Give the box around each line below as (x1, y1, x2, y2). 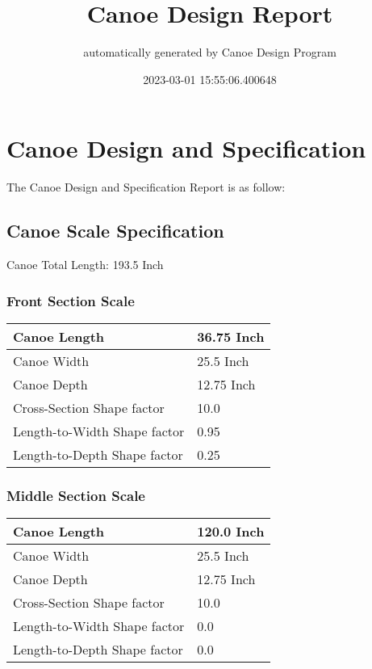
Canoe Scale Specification (6, 218, 224, 243)
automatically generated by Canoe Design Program (83, 44, 336, 61)
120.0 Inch (197, 522, 265, 541)
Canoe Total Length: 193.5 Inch (6, 256, 164, 273)
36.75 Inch (197, 326, 265, 346)
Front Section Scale (6, 290, 135, 310)
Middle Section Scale (6, 485, 145, 505)
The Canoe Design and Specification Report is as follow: (6, 179, 286, 196)
